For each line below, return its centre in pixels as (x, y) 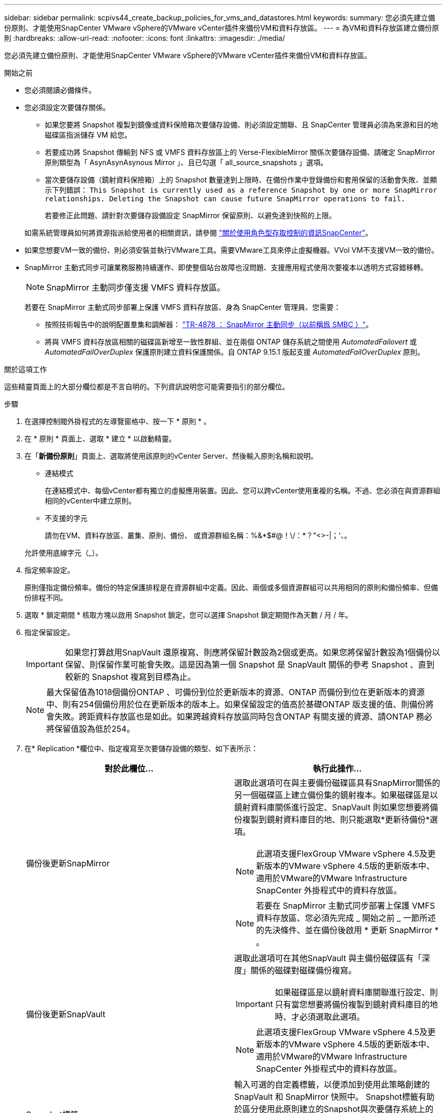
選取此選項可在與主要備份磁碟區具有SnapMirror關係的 (337, 783)
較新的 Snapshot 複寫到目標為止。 (130, 677)
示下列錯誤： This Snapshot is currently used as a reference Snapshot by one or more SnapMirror (241, 190)
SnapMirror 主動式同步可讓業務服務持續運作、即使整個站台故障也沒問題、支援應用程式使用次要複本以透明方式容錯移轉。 (226, 267)
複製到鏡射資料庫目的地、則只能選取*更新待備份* (336, 819)
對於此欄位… (129, 768)
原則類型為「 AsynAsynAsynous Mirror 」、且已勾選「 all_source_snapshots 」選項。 (186, 162)
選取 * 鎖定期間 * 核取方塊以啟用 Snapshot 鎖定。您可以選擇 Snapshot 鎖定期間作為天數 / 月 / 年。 (189, 615)
